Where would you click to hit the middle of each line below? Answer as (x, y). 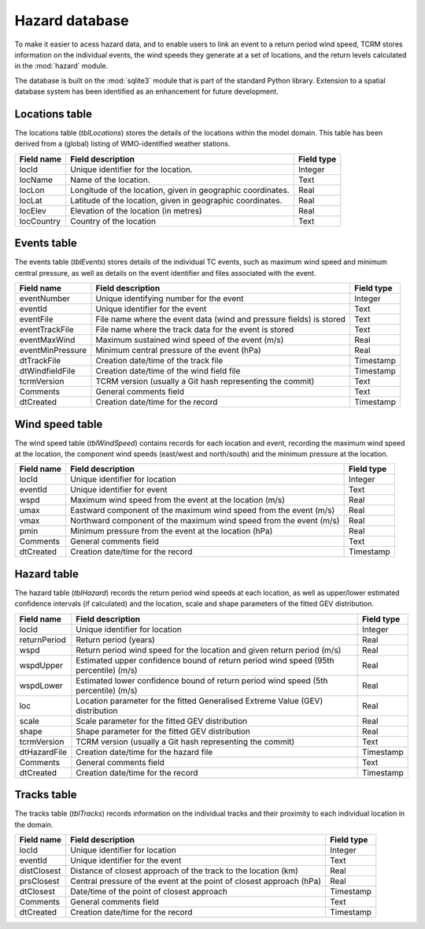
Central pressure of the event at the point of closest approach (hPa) (196, 881)
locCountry (40, 221)
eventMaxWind (47, 340)
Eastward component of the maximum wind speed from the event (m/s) (203, 511)
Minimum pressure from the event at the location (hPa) (172, 531)
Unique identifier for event (119, 490)
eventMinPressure (53, 351)
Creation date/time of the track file (159, 361)
